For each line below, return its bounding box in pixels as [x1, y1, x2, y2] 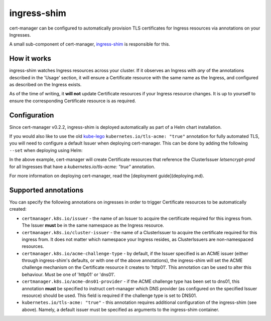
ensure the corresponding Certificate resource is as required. [9, 98, 137, 104]
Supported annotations [9, 186, 84, 194]
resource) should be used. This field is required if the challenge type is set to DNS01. [22, 292, 197, 298]
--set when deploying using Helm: [9, 147, 83, 153]
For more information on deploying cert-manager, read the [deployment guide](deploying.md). [9, 173, 204, 179]
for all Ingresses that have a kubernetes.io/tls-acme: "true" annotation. [9, 164, 156, 170]
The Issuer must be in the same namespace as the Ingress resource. [22, 222, 164, 228]
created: [9, 206, 27, 212]
